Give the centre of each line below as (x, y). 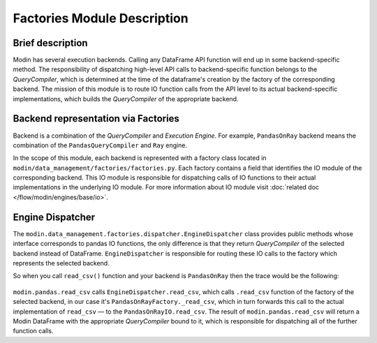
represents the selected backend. (61, 263)
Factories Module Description (101, 18)
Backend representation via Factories (96, 119)
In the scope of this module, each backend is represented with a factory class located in (140, 158)
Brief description (50, 43)
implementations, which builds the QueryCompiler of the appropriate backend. (126, 98)
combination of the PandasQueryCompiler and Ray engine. (100, 145)
